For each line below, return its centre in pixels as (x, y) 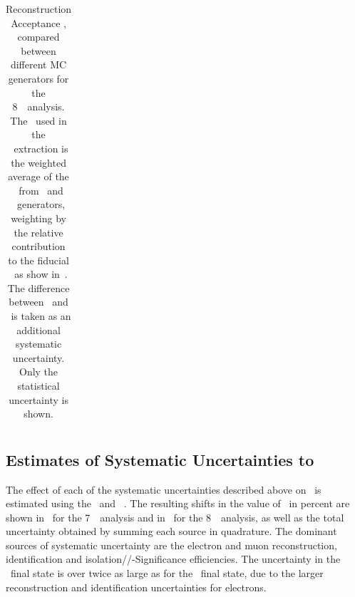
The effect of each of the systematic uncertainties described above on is (164, 489)
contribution (38, 246)
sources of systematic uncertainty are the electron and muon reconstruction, (171, 545)
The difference (38, 287)
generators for (38, 78)
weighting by (38, 218)
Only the (39, 372)
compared (38, 37)
